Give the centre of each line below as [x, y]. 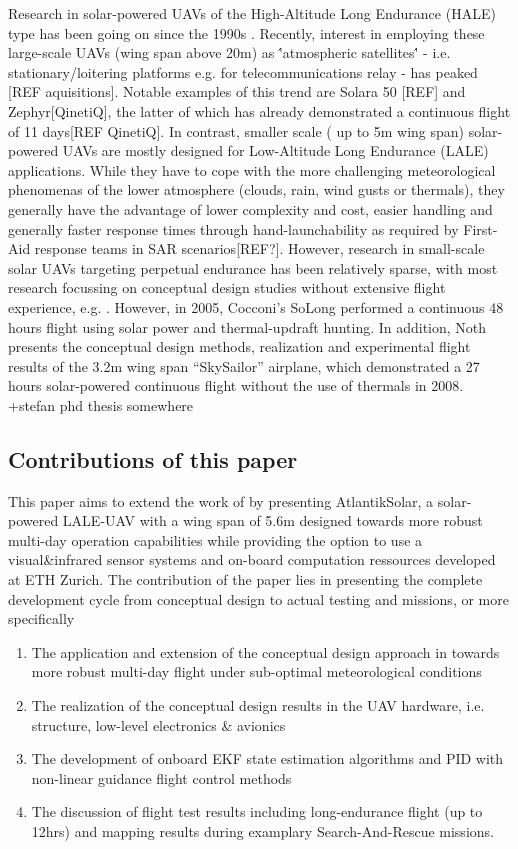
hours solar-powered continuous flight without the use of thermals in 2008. [236, 385]
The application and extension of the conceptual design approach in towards [265, 651]
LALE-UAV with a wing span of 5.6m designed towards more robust [272, 520]
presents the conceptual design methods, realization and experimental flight [239, 346]
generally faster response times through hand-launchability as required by [233, 228]
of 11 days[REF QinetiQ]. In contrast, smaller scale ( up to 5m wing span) [236, 130]
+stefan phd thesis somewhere [101, 404]
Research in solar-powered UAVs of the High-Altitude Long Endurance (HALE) [252, 13]
